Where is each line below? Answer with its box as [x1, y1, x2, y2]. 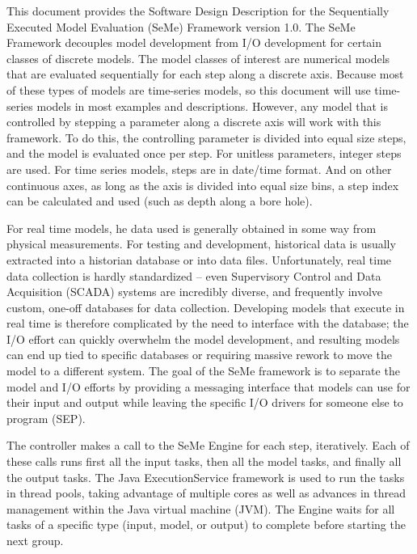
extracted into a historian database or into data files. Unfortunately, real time [6, 251, 392, 268]
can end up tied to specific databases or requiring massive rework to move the [6, 346, 392, 363]
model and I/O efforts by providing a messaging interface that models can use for [6, 378, 411, 395]
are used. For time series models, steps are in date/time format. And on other [6, 160, 392, 177]
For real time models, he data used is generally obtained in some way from [6, 219, 377, 236]
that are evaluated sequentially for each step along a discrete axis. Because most [6, 66, 404, 82]
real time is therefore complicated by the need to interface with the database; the [6, 315, 409, 332]
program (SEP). [6, 409, 86, 426]
